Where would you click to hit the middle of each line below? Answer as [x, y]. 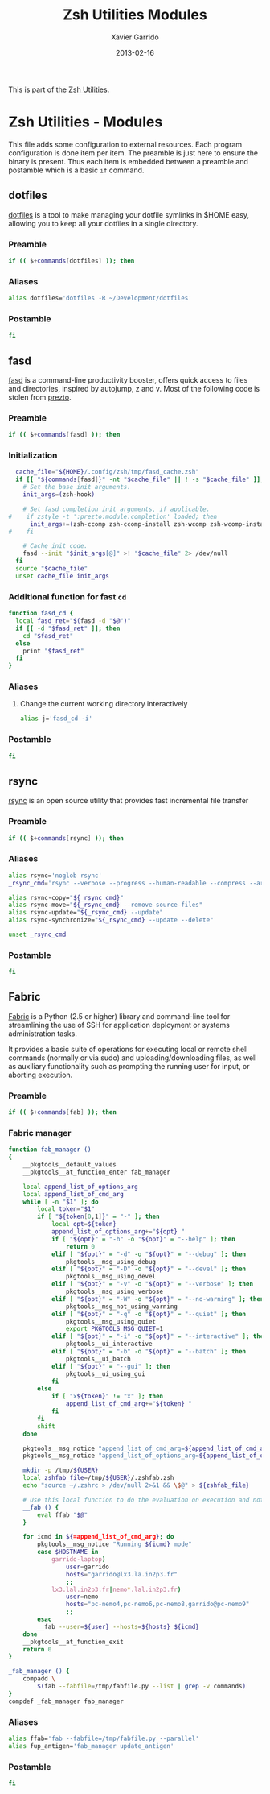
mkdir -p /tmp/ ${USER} [61, 1471]
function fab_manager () [50, 1150]
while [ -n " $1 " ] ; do [61, 1202]
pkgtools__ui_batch [98, 1359]
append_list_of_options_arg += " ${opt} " [118, 1232]
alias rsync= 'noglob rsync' [55, 876]
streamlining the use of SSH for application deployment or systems [119, 1025]
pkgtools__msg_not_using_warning [122, 1307]
